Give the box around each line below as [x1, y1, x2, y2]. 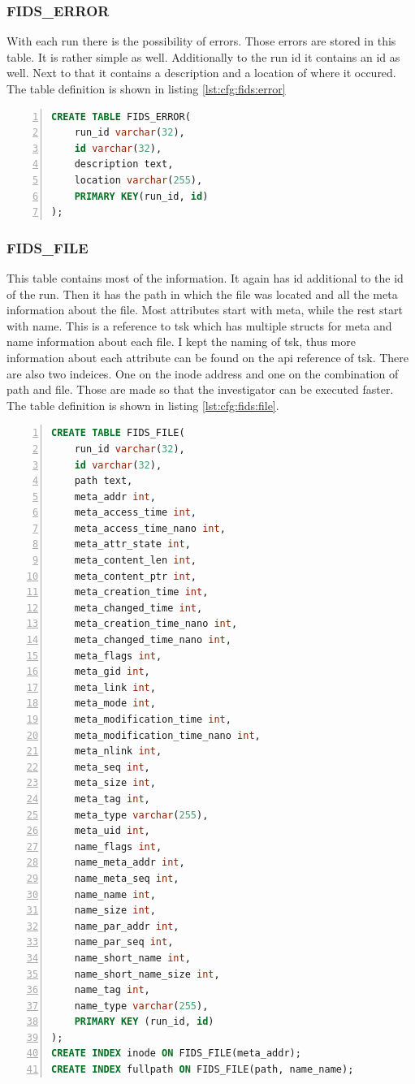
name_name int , [74, 888, 156, 900]
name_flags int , [74, 840, 162, 853]
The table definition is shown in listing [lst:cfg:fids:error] [6, 80, 286, 97]
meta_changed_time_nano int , [74, 634, 231, 646]
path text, [74, 475, 133, 487]
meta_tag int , [74, 792, 150, 805]
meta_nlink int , [74, 745, 162, 758]
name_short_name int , [74, 952, 191, 964]
